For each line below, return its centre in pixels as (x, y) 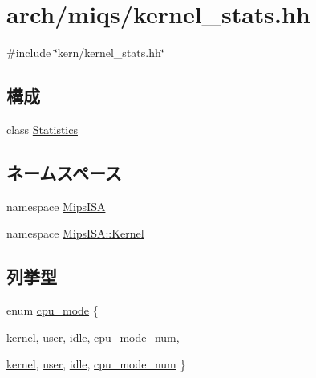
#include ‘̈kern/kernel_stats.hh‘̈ (85, 53)
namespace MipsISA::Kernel (75, 233)
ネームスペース (64, 172)
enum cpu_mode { (53, 310)
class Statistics (42, 129)
